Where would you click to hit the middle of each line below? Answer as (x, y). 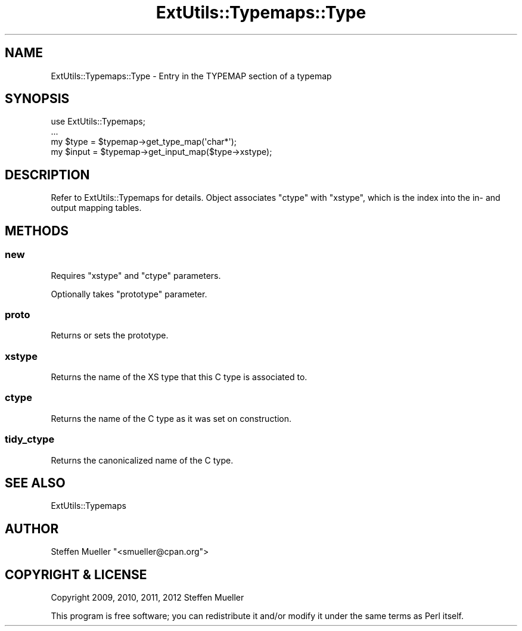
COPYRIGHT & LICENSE (76, 574)
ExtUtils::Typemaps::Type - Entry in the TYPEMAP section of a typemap (191, 76)
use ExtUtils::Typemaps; (98, 122)
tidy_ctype (30, 439)
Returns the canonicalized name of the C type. (142, 460)
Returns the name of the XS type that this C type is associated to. (179, 377)
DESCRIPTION (47, 175)
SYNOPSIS (37, 99)
